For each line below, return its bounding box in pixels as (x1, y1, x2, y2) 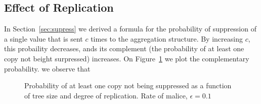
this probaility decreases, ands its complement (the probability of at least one (4, 43, 244, 54)
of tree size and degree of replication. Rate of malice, (24, 90, 188, 100)
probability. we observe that (4, 63, 91, 74)
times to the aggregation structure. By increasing (91, 33, 243, 44)
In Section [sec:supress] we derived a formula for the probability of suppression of (4, 23, 256, 34)
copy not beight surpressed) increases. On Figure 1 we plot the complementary (4, 53, 249, 63)
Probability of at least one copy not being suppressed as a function (24, 80, 232, 91)
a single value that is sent (4, 33, 83, 44)
